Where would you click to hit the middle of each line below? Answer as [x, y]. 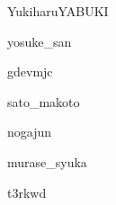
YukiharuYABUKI [58, 11]
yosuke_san [40, 41]
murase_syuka [47, 161]
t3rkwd [27, 192]
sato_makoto [44, 101]
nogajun [30, 132]
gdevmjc [30, 71]
